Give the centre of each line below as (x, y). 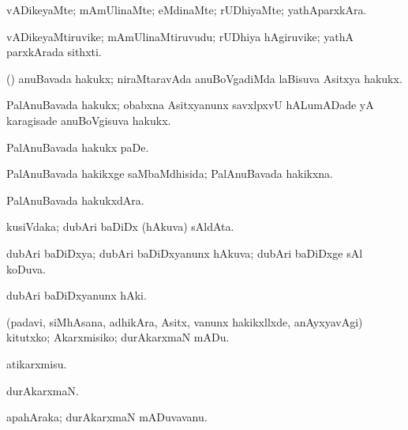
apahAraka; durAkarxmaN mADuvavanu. (107, 417)
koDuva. (26, 268)
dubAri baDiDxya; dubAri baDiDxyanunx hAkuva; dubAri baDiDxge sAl (185, 253)
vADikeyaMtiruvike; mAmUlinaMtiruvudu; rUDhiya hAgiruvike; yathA (180, 36)
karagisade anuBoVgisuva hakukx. (89, 120)
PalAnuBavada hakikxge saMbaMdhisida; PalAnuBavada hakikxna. (170, 174)
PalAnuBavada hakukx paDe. (78, 147)
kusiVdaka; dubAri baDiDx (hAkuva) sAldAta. (120, 226)
